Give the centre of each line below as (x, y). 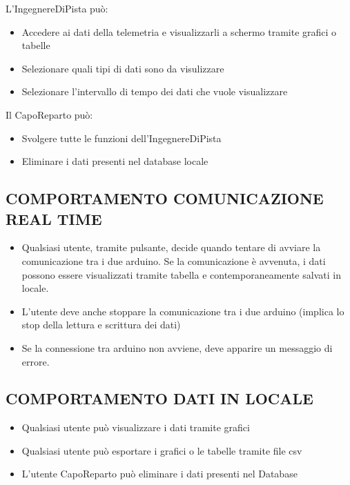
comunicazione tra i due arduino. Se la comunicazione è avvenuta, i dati (174, 260)
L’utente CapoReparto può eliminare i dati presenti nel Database (159, 474)
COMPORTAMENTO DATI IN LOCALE (159, 398)
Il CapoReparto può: (49, 114)
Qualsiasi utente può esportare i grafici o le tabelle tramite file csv (162, 450)
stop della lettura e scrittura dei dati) (101, 325)
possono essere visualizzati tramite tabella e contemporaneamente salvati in (181, 274)
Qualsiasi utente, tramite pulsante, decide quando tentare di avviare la (171, 247)
